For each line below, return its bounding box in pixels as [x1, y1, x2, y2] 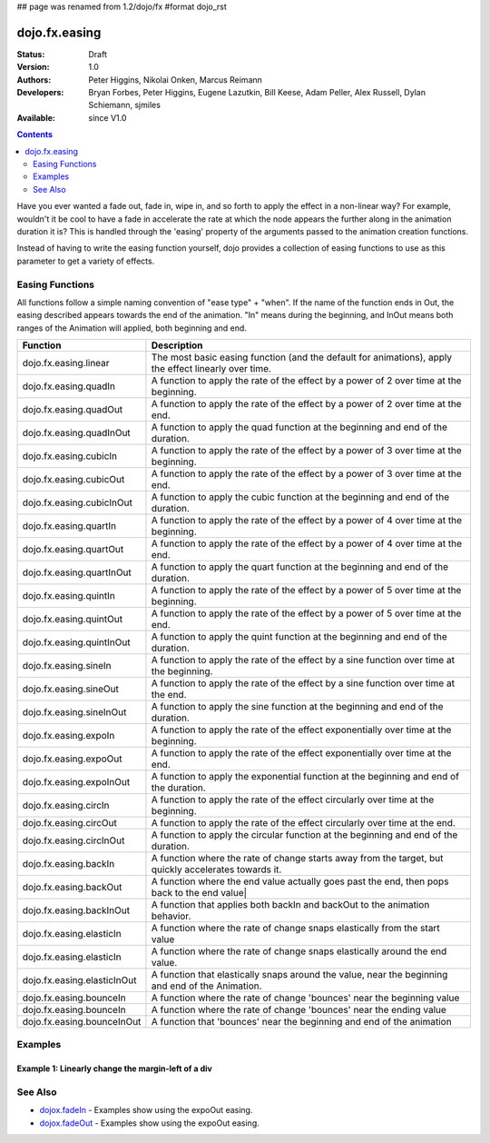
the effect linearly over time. [151, 363, 272, 375]
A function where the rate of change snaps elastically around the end [151, 945, 447, 958]
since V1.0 [88, 112, 127, 123]
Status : [16, 48, 45, 59]
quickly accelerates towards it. [151, 863, 282, 876]
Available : [16, 112, 56, 123]
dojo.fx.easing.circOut [22, 817, 117, 830]
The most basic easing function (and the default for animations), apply [151, 351, 453, 363]
